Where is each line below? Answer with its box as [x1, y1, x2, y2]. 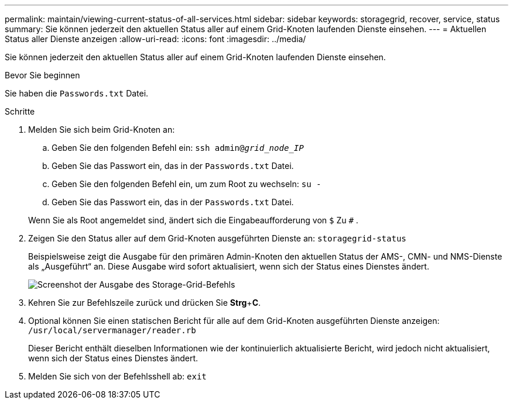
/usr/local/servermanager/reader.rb [28, 326, 196, 335]
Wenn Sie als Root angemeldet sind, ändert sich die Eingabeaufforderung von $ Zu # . [28, 215, 358, 225]
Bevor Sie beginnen [5, 70, 80, 80]
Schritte [5, 106, 35, 116]
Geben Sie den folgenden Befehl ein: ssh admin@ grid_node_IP [52, 143, 304, 153]
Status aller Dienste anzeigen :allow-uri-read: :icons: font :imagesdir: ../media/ [5, 34, 306, 44]
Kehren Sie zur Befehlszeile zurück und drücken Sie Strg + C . [28, 298, 261, 308]
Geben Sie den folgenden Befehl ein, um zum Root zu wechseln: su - [52, 179, 322, 189]
